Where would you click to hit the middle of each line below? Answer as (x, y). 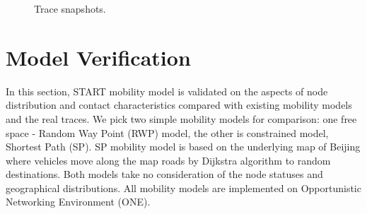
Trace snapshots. (70, 8)
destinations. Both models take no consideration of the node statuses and (164, 174)
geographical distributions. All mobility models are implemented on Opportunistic (183, 188)
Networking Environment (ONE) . (78, 202)
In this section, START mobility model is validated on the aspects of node (167, 91)
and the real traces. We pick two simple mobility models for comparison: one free (181, 118)
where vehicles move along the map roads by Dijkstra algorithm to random (168, 160)
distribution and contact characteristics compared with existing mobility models (179, 105)
